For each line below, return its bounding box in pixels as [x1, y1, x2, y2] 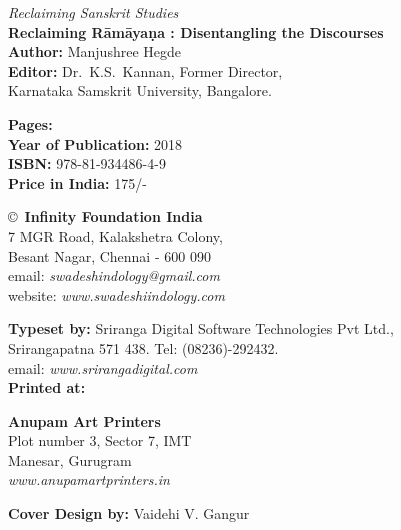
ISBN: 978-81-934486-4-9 [8, 153, 166, 174]
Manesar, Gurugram [8, 449, 132, 470]
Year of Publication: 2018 [8, 133, 183, 154]
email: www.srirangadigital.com [8, 357, 198, 378]
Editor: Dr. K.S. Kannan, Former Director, [8, 60, 283, 81]
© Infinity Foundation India [8, 206, 203, 227]
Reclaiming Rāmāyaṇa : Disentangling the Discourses [8, 21, 384, 42]
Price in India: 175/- [8, 172, 147, 193]
